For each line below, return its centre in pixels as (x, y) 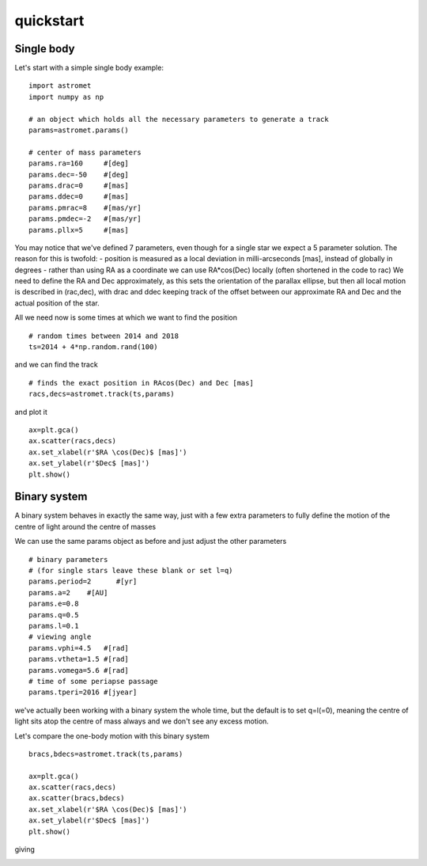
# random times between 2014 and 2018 (104, 336)
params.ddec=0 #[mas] (79, 197)
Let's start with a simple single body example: (89, 68)
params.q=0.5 (54, 615)
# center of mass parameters (85, 152)
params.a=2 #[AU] (68, 593)
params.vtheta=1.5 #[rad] (79, 659)
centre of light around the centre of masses (85, 526)
